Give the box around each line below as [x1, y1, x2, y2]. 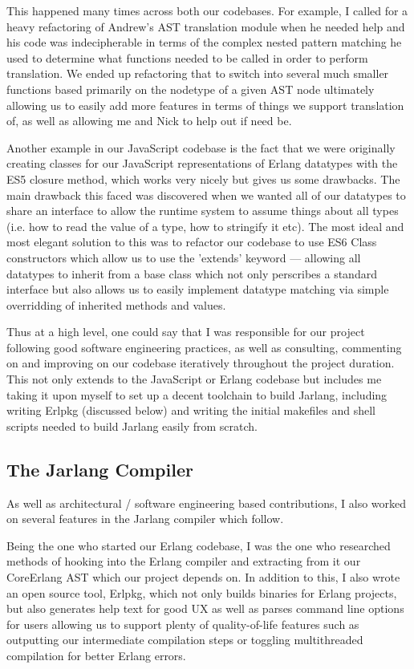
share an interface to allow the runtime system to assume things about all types [6, 202, 399, 219]
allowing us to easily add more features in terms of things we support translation [6, 96, 404, 113]
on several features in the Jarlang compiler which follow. [6, 510, 284, 527]
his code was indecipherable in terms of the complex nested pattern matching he [6, 34, 402, 51]
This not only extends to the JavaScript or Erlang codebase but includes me [6, 371, 382, 387]
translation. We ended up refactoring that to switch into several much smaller [6, 65, 389, 82]
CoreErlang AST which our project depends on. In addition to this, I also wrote [6, 569, 400, 586]
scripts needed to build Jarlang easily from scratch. [6, 417, 258, 434]
